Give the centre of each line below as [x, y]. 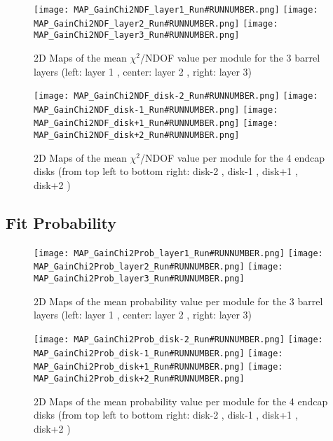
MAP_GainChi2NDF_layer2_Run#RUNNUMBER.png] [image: [156, 23]
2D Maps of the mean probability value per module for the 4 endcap [181, 401]
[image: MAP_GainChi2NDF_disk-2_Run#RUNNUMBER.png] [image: [176, 96]
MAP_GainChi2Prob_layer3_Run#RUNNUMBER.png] [139, 279]
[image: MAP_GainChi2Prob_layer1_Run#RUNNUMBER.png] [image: [178, 253]
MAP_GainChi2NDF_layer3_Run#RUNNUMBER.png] [137, 35]
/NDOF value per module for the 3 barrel [230, 57]
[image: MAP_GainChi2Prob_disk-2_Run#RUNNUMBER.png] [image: [178, 339]
